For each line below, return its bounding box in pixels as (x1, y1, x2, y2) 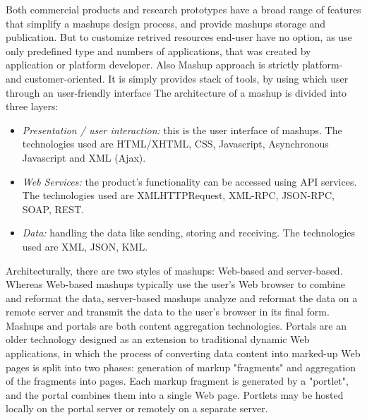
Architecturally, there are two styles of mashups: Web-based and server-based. (6, 263, 343, 277)
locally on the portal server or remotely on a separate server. (6, 401, 268, 416)
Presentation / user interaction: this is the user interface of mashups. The (22, 122, 342, 137)
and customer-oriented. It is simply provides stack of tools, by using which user (6, 71, 349, 85)
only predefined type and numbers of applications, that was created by (6, 43, 311, 58)
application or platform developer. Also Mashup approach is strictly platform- (6, 57, 343, 72)
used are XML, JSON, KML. (22, 239, 148, 253)
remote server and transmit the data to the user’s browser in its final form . (6, 304, 330, 319)
